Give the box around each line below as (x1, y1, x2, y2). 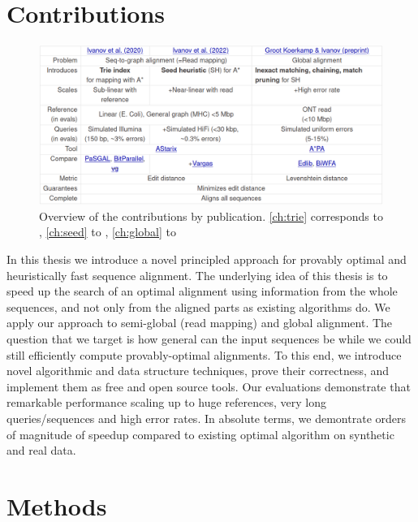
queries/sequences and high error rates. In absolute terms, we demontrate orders (6, 409, 407, 426)
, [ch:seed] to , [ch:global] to (39, 223, 176, 240)
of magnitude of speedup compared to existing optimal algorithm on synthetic (6, 425, 394, 442)
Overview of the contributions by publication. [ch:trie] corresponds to (39, 207, 383, 224)
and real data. (6, 442, 76, 459)
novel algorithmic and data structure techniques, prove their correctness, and (6, 362, 390, 379)
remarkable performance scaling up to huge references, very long (6, 394, 326, 411)
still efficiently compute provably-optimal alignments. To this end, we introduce (6, 346, 402, 363)
